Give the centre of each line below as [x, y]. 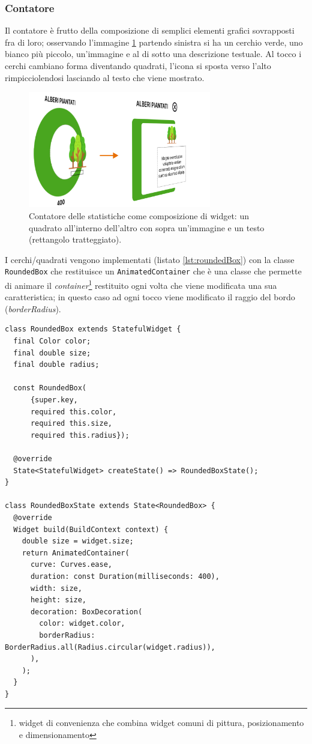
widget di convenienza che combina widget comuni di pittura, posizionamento [161, 723]
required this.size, [71, 424]
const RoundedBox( [50, 388]
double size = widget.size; [78, 541]
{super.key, [54, 400]
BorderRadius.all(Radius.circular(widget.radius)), [110, 647]
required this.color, [73, 412]
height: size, [58, 600]
